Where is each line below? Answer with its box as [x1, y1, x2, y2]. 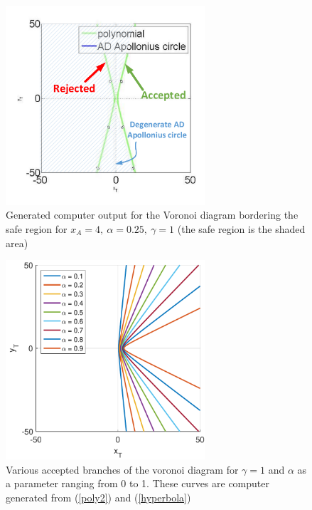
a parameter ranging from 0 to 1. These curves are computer [6, 476, 269, 491]
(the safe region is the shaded [177, 222, 306, 236]
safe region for [6, 222, 68, 236]
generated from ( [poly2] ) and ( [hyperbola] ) [6, 489, 191, 504]
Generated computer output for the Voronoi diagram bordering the [6, 207, 298, 222]
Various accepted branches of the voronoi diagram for [6, 462, 239, 477]
